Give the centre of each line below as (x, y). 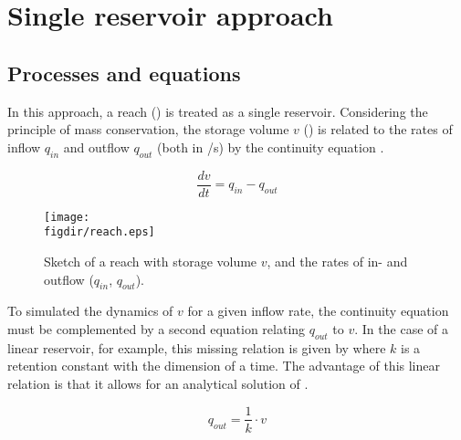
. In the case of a (401, 328)
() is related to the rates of (378, 129)
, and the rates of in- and (337, 261)
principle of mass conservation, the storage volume (148, 129)
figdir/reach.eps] (100, 232)
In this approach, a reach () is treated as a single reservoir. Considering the (218, 111)
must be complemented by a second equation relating (157, 328)
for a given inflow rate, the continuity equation (318, 311)
